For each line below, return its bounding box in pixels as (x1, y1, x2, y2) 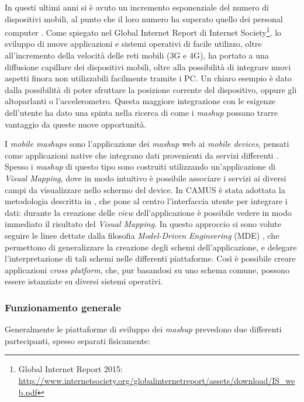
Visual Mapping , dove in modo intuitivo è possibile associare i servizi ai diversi (5, 171, 286, 184)
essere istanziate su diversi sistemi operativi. (5, 275, 163, 287)
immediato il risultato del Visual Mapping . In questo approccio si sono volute (5, 218, 282, 230)
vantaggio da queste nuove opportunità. (5, 118, 147, 130)
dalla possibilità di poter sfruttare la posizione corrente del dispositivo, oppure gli (5, 83, 297, 95)
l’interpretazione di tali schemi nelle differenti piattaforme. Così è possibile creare (5, 252, 296, 264)
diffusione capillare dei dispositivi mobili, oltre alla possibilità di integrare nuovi (5, 60, 291, 73)
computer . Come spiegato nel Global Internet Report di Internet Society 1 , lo (5, 25, 282, 38)
